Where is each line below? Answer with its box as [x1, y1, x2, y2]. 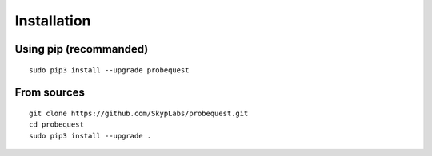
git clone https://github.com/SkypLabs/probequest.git [29, 108, 249, 118]
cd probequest [29, 120, 84, 129]
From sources [14, 86, 86, 99]
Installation [14, 12, 91, 29]
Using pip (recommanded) [14, 42, 149, 56]
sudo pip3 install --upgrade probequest [29, 65, 190, 75]
